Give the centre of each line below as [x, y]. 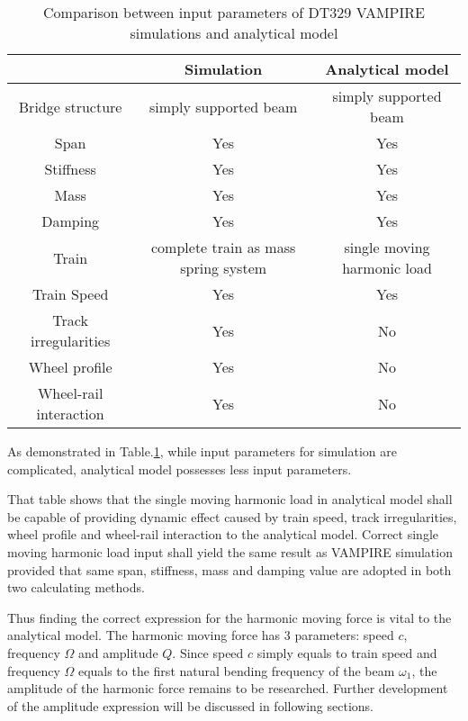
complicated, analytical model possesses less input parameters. [180, 469]
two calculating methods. [76, 587]
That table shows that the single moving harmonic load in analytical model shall [230, 499]
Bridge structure [70, 106]
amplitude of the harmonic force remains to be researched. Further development [228, 688]
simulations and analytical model [234, 33]
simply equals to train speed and [347, 652]
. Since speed [208, 652]
